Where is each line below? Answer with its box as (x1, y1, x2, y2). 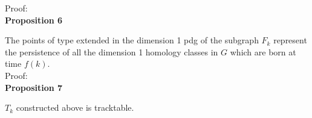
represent (273, 34, 307, 46)
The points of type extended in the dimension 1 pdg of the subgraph (5, 34, 259, 46)
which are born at (230, 45, 296, 58)
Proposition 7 (5, 81, 63, 93)
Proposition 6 (5, 13, 63, 26)
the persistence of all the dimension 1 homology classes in (5, 45, 218, 58)
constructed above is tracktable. (16, 101, 134, 114)
